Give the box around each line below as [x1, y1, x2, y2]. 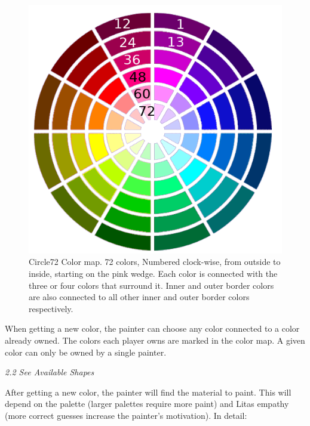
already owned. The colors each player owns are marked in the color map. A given [5, 334, 305, 346]
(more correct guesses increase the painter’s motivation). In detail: [5, 409, 247, 421]
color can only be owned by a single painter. [5, 345, 167, 358]
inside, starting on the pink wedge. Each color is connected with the [29, 267, 278, 279]
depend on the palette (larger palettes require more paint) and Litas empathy [5, 397, 289, 410]
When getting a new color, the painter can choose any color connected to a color [5, 322, 300, 335]
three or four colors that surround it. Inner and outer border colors [29, 279, 274, 291]
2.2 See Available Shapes [5, 366, 94, 378]
